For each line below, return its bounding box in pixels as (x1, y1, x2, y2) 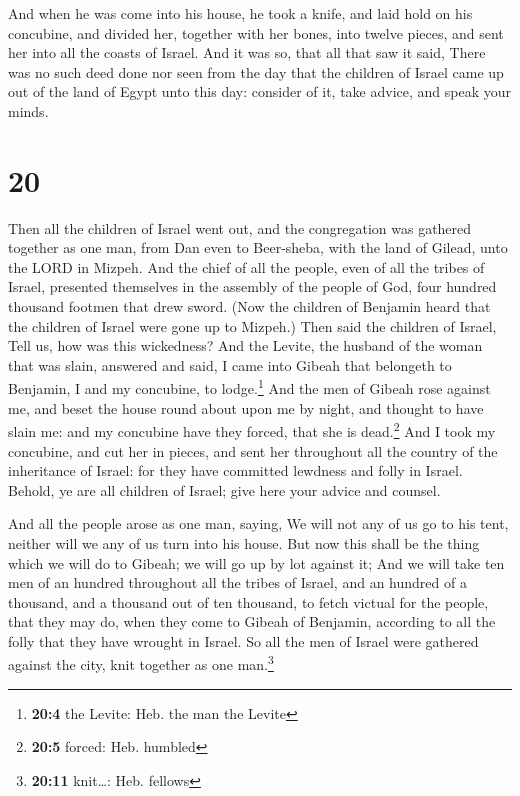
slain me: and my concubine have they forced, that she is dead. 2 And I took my (8, 418, 496, 441)
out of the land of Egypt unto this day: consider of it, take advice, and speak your (8, 81, 511, 102)
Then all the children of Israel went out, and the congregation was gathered (8, 217, 472, 238)
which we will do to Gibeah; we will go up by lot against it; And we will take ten (8, 552, 505, 573)
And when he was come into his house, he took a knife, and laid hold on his (8, 3, 473, 23)
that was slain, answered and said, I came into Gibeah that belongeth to (8, 354, 452, 375)
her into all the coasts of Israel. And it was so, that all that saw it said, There (8, 42, 486, 63)
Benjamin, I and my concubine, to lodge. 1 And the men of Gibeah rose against (8, 375, 491, 399)
